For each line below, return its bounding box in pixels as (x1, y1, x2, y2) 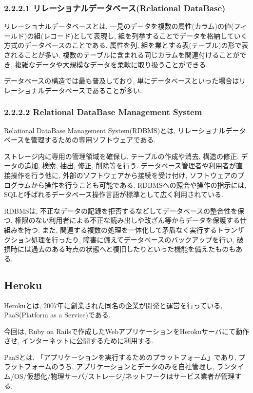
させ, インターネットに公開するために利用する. (4, 335, 154, 346)
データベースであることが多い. (44, 85, 142, 95)
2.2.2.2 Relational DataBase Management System (4, 106, 202, 118)
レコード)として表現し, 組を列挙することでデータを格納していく (43, 30, 248, 40)
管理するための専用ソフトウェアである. (31, 135, 156, 145)
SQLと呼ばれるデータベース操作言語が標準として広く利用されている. (4, 189, 223, 199)
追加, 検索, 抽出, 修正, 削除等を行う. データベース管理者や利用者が (24, 160, 236, 171)
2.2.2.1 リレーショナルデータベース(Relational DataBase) (4, 1, 226, 14)
